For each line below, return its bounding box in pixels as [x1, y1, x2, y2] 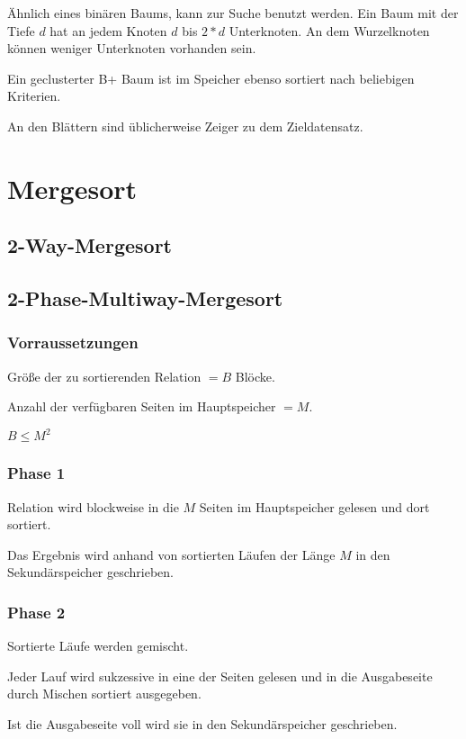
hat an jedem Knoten [49, 21, 167, 40]
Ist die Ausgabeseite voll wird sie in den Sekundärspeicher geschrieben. [7, 715, 398, 733]
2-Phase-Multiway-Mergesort [7, 284, 283, 312]
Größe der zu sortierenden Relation [7, 366, 202, 385]
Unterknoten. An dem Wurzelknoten [229, 21, 430, 40]
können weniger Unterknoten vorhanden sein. [7, 39, 256, 58]
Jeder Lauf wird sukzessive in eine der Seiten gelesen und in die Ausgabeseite [7, 666, 433, 685]
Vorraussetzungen [7, 331, 139, 354]
